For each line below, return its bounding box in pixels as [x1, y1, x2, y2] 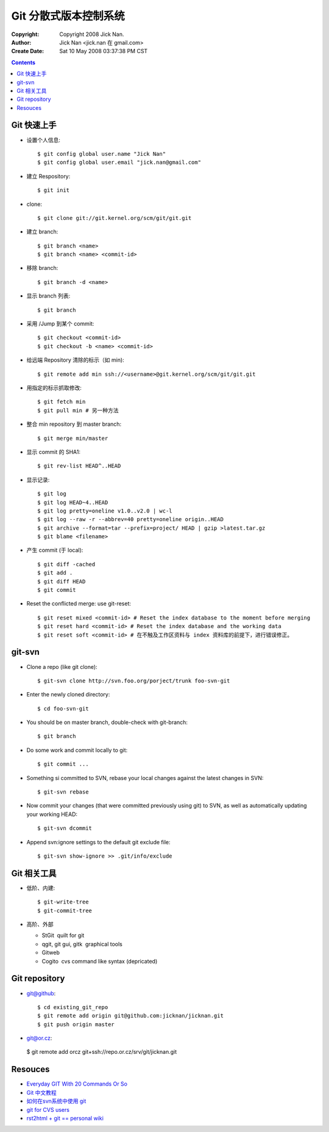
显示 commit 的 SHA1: [26, 448, 81, 455]
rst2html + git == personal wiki [26, 1114, 104, 1122]
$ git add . [37, 569, 73, 577]
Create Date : [11, 48, 44, 55]
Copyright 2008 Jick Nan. [59, 31, 124, 38]
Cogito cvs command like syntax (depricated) [41, 957, 158, 965]
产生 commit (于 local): [26, 547, 83, 554]
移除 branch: [26, 265, 58, 272]
